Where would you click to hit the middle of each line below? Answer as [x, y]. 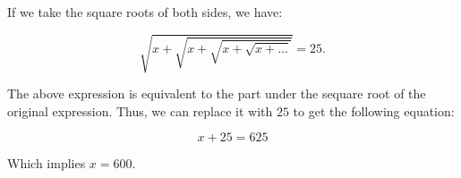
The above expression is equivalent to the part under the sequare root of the [217, 93]
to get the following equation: [374, 110]
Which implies [47, 163]
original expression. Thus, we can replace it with [140, 110]
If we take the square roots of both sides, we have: [145, 12]
